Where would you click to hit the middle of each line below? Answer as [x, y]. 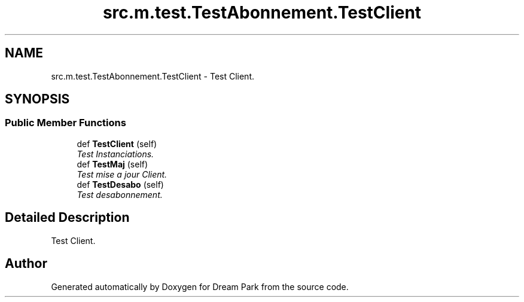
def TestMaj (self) [112, 164]
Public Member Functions [65, 123]
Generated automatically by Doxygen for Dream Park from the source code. [200, 286]
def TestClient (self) [117, 144]
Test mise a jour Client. [122, 174]
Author [26, 264]
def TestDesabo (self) [120, 184]
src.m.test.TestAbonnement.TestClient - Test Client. [153, 76]
